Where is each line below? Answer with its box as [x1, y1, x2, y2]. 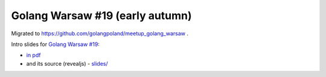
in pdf [26, 51, 41, 59]
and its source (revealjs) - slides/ [26, 60, 108, 67]
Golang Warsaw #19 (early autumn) [11, 9, 193, 22]
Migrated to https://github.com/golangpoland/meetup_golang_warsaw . [11, 30, 188, 37]
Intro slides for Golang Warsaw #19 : [11, 41, 100, 48]
